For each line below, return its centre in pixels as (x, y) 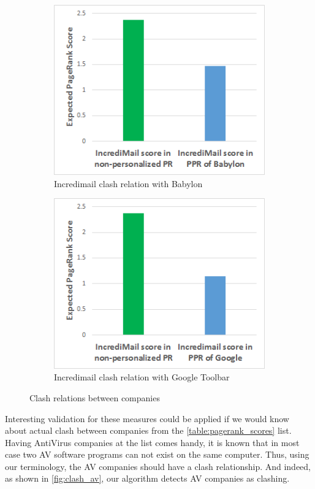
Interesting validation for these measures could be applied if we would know (147, 418)
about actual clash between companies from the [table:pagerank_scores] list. (148, 430)
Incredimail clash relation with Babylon (128, 183)
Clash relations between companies (95, 397)
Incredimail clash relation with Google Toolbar (142, 377)
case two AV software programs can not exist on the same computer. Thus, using (157, 454)
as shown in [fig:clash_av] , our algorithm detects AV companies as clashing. (147, 478)
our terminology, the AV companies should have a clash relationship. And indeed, (158, 466)
